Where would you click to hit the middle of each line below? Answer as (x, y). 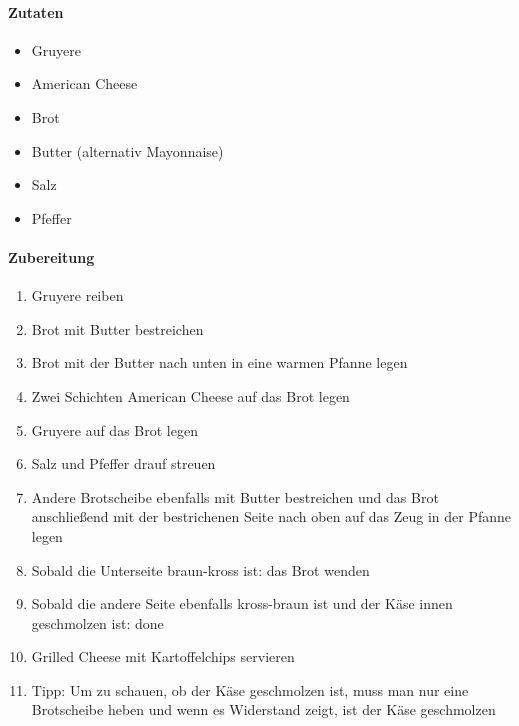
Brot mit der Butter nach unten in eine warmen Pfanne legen (219, 362)
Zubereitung (51, 256)
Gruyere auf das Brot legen (114, 429)
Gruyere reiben (77, 295)
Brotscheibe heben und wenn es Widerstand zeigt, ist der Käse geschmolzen (263, 709)
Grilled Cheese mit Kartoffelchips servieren (163, 656)
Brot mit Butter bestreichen (117, 328)
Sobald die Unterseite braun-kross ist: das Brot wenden (200, 569)
